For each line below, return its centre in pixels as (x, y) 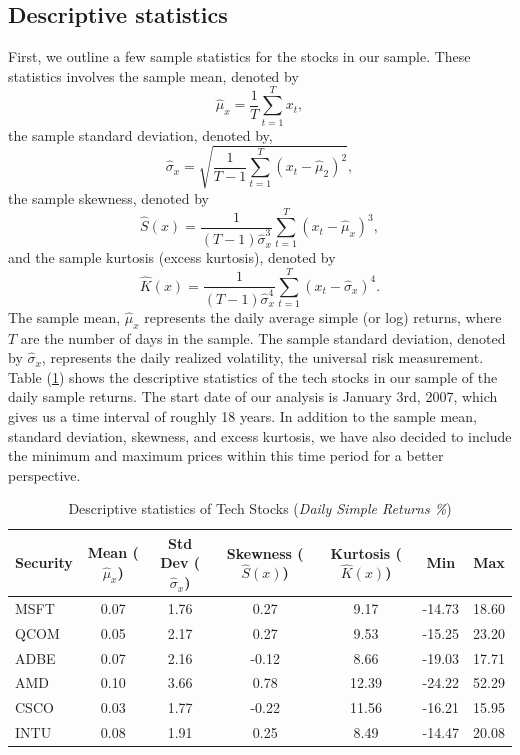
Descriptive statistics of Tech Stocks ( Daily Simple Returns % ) (260, 508)
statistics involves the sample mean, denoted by (153, 75)
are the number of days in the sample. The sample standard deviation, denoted (263, 337)
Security (44, 562)
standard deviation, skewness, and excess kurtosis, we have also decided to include (260, 435)
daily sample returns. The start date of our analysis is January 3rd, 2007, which (253, 396)
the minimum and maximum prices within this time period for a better (226, 455)
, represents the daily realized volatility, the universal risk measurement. (262, 357)
